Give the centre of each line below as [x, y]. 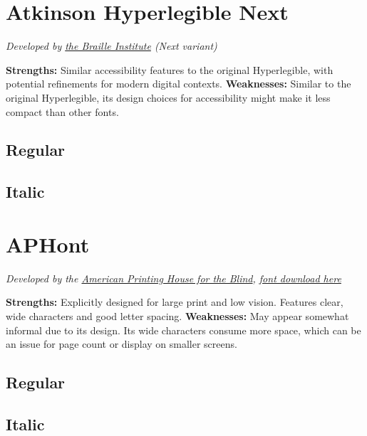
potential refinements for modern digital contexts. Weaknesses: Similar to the [179, 84]
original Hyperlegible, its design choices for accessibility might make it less [168, 97]
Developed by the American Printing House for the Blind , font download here [174, 278]
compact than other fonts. [62, 111]
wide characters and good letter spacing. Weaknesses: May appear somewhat [177, 315]
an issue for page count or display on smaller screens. [122, 344]
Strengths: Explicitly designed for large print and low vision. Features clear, [175, 302]
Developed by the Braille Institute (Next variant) [112, 46]
